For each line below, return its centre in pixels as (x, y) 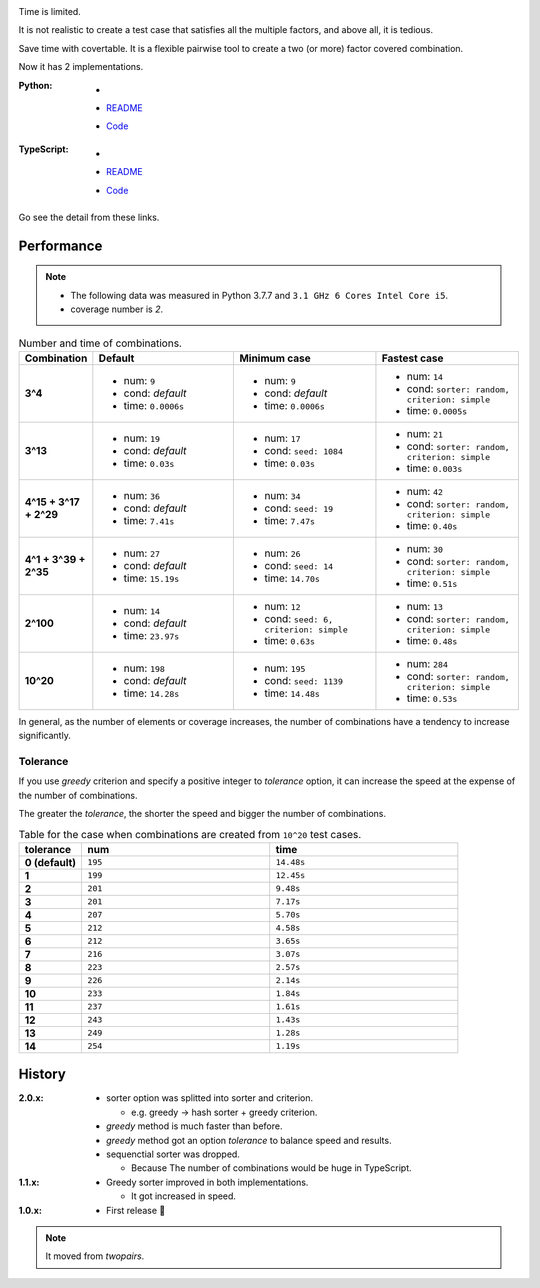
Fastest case (412, 358)
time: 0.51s (432, 583)
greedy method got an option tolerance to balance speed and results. (249, 1140)
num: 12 (282, 606)
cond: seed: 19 (299, 508)
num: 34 (282, 496)
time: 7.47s (289, 521)
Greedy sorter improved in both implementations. (207, 1182)
